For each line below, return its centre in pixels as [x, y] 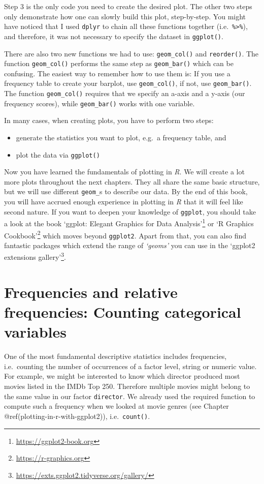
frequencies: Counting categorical [123, 312]
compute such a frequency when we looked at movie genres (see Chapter [117, 406]
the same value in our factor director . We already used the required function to [130, 396]
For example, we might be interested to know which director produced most [122, 376]
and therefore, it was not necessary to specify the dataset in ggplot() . [114, 36]
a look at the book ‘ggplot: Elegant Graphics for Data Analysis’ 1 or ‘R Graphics [129, 222]
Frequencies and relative [91, 292]
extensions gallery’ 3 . [35, 256]
